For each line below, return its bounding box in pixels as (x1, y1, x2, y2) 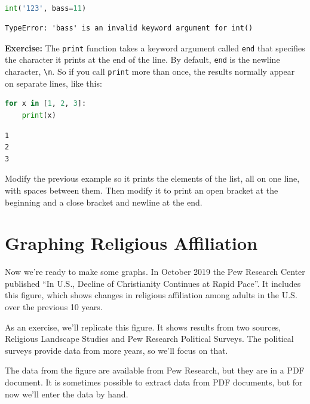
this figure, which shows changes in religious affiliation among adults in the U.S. (5, 289, 297, 301)
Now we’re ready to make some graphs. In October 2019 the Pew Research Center (5, 265, 305, 278)
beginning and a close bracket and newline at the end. (5, 195, 202, 208)
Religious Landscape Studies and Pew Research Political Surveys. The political (5, 332, 294, 345)
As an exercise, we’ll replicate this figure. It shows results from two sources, (5, 320, 281, 333)
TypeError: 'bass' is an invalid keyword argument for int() (5, 24, 253, 33)
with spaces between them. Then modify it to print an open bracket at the (5, 183, 278, 196)
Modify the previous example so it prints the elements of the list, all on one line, (5, 172, 300, 185)
